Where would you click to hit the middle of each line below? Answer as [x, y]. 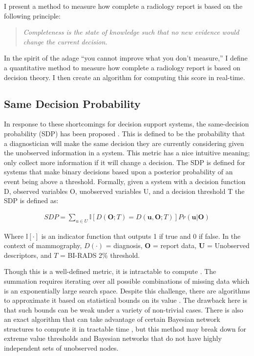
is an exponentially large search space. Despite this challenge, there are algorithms [127, 290]
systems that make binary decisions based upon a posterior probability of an [118, 172]
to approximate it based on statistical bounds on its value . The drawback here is [126, 300]
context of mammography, [43, 245]
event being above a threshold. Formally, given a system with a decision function [125, 181]
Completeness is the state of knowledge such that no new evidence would [131, 32]
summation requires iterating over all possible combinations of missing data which [127, 281]
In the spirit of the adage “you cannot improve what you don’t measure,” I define [126, 58]
